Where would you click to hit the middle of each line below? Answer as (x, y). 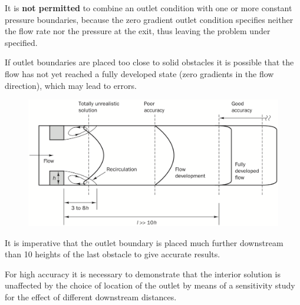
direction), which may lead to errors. (71, 85)
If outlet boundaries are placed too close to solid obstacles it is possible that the (149, 62)
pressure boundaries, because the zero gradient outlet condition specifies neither (149, 19)
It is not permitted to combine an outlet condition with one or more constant (149, 8)
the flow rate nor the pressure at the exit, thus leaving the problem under (138, 31)
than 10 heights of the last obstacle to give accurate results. (113, 254)
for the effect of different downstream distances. (91, 297)
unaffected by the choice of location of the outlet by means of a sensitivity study (150, 285)
